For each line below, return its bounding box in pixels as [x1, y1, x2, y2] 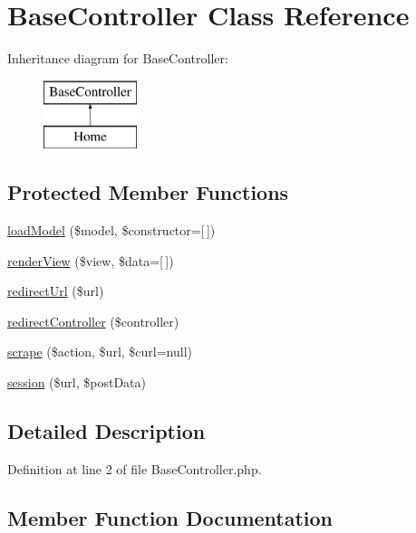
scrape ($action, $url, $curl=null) [7, 342, 193, 361]
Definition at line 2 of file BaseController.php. [7, 459, 262, 478]
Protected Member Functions [7, 178, 289, 206]
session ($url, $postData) [7, 373, 147, 392]
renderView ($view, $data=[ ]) [7, 251, 174, 270]
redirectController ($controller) [7, 311, 179, 330]
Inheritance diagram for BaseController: [7, 49, 228, 68]
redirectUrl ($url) [7, 281, 104, 300]
